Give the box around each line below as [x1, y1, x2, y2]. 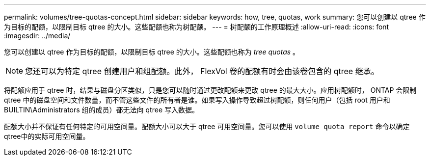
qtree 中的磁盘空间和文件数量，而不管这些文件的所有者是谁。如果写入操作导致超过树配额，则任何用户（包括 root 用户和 [4, 96, 390, 104]
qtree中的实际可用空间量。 [4, 132, 90, 140]
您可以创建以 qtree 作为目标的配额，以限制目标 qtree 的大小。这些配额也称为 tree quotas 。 [4, 48, 300, 56]
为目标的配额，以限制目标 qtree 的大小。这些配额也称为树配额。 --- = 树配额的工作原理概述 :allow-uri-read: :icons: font [4, 23, 389, 31]
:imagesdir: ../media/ [4, 31, 71, 40]
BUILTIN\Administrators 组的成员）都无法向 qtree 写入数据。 [4, 106, 199, 114]
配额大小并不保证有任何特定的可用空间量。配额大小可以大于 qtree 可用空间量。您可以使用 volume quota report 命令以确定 [4, 122, 410, 131]
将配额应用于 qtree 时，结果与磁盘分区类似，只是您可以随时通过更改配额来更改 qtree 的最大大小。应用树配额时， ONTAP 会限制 [4, 86, 417, 94]
